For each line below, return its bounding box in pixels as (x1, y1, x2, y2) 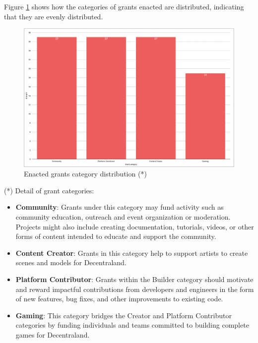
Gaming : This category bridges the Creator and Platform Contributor (15, 310, 232, 320)
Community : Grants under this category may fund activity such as (15, 202, 224, 212)
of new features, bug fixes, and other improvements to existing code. (15, 293, 223, 304)
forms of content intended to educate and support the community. (15, 231, 216, 241)
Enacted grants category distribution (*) (24, 169, 147, 179)
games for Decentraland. (15, 329, 90, 340)
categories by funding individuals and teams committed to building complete (15, 320, 249, 330)
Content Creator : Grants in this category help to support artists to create (15, 247, 248, 258)
